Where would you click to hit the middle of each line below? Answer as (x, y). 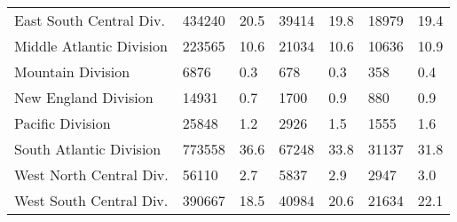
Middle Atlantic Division (91, 46)
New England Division (84, 97)
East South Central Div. (90, 20)
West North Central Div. (91, 174)
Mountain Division (72, 71)
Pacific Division (63, 123)
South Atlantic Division (88, 149)
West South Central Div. (91, 200)
